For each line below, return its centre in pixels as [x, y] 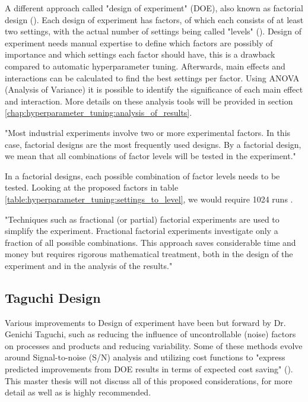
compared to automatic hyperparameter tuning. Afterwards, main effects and [145, 66]
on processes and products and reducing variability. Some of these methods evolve [154, 345]
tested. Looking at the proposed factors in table [92, 187]
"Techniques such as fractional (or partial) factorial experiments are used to [142, 219]
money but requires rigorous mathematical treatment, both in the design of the [149, 254]
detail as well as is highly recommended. [78, 392]
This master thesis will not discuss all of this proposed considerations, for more [149, 380]
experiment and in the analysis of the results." [89, 265]
